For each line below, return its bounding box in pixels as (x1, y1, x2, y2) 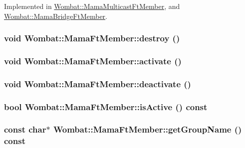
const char (4, 123, 46, 136)
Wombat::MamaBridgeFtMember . (4, 10, 108, 21)
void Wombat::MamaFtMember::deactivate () (4, 77, 191, 90)
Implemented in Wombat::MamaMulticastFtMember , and (4, 1, 180, 11)
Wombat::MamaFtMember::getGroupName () (53, 123, 242, 136)
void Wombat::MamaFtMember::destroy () (4, 32, 180, 44)
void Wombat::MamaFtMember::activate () (4, 54, 182, 67)
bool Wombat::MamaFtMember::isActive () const (4, 100, 208, 113)
